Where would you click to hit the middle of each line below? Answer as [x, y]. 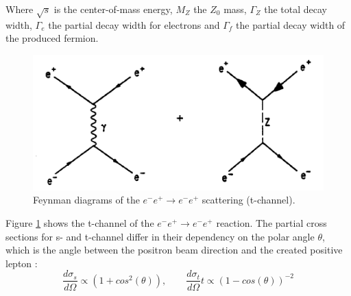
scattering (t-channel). [249, 200]
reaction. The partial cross [271, 223]
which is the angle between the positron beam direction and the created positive [174, 250]
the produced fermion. [52, 38]
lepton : [22, 263]
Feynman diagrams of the [86, 200]
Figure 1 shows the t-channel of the [80, 223]
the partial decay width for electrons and [134, 24]
